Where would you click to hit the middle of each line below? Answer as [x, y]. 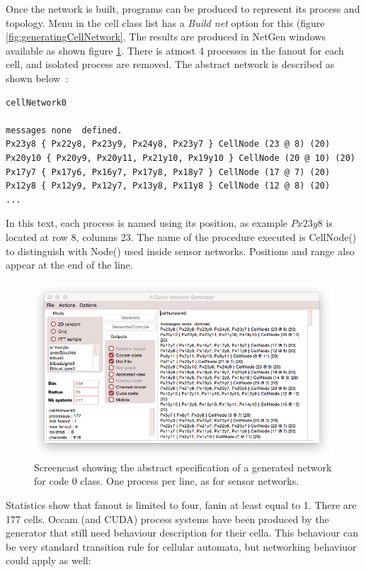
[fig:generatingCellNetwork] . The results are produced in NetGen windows [166, 37]
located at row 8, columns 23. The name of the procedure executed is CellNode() [181, 236]
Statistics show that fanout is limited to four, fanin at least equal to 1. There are [181, 504]
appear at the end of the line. [69, 265]
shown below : [37, 78]
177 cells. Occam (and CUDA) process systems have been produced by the [167, 518]
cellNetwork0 [36, 102]
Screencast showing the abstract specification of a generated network [183, 467]
